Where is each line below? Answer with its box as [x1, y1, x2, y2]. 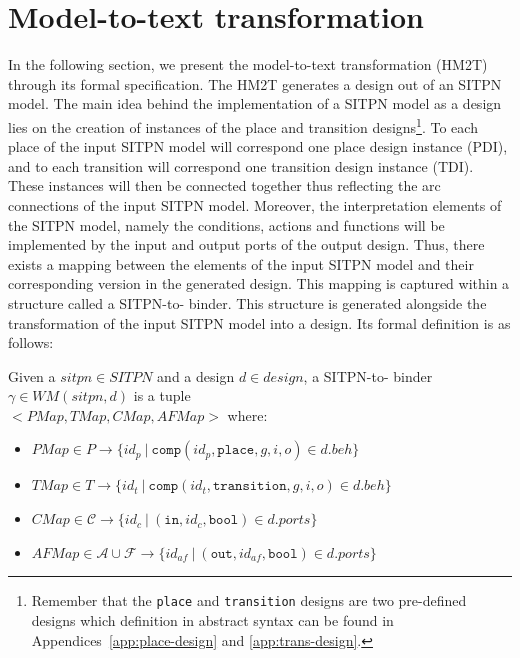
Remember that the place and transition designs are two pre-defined [31, 590, 467, 611]
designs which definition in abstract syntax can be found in [31, 609, 394, 630]
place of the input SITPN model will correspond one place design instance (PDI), [8, 136, 508, 157]
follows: [8, 332, 54, 353]
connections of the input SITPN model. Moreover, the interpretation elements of [8, 194, 502, 215]
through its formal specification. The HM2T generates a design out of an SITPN [8, 73, 502, 94]
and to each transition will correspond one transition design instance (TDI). [8, 155, 474, 176]
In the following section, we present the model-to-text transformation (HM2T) [8, 54, 488, 75]
